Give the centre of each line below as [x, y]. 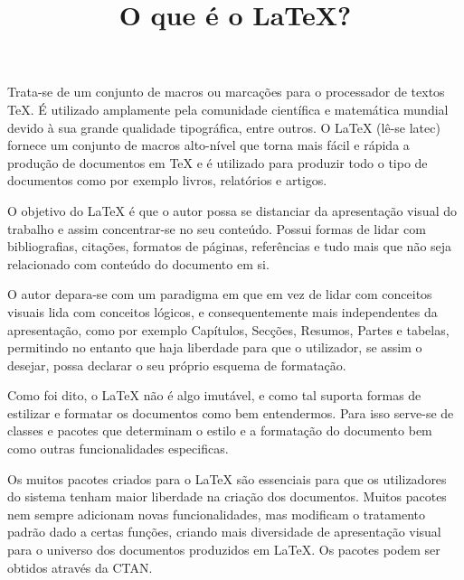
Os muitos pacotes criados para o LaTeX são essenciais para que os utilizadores [227, 478]
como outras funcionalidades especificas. [118, 449]
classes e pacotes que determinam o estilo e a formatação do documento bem [220, 430]
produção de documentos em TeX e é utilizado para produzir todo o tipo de [218, 162]
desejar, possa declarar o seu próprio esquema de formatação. [177, 365]
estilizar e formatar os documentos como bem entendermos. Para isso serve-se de [231, 412]
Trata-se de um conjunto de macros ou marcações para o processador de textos [226, 92]
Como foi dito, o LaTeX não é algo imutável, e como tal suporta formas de [214, 395]
